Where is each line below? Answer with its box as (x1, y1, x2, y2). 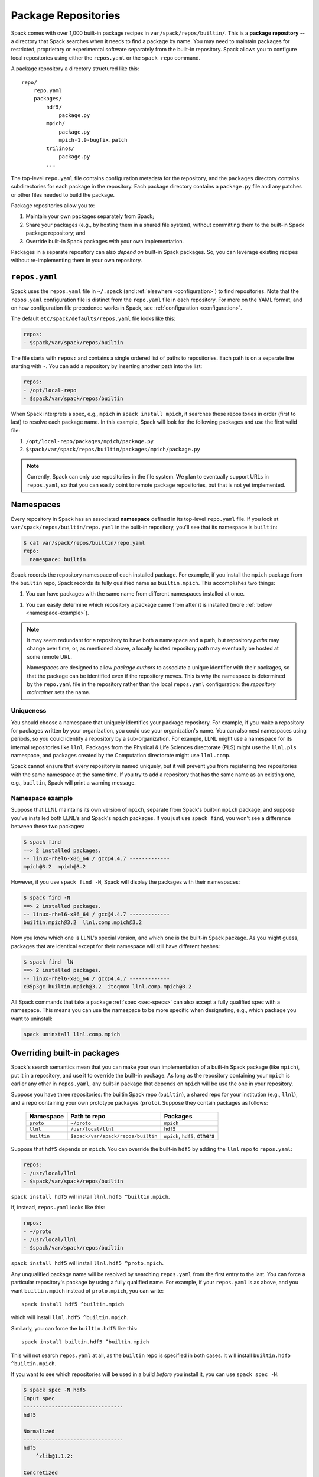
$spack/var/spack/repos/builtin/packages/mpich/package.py (25, 446, 201, 453)
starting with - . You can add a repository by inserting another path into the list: (11, 363, 203, 370)
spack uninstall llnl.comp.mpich (23, 1031, 121, 1037)
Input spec (23, 1395, 55, 1401)
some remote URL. (27, 653, 72, 660)
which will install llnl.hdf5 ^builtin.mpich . (11, 1314, 129, 1321)
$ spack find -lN (23, 958, 74, 965)
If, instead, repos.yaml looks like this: (11, 1204, 105, 1211)
